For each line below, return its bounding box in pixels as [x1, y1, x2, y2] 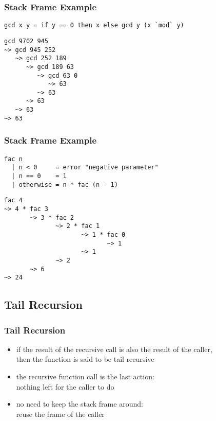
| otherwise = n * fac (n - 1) [11, 181, 118, 188]
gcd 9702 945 [4, 37, 48, 45]
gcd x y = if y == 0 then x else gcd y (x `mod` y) [4, 22, 184, 29]
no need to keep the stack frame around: [16, 398, 143, 409]
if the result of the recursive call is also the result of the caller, [16, 343, 212, 354]
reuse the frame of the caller [16, 408, 105, 419]
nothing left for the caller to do [16, 381, 114, 392]
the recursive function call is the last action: [16, 371, 154, 382]
